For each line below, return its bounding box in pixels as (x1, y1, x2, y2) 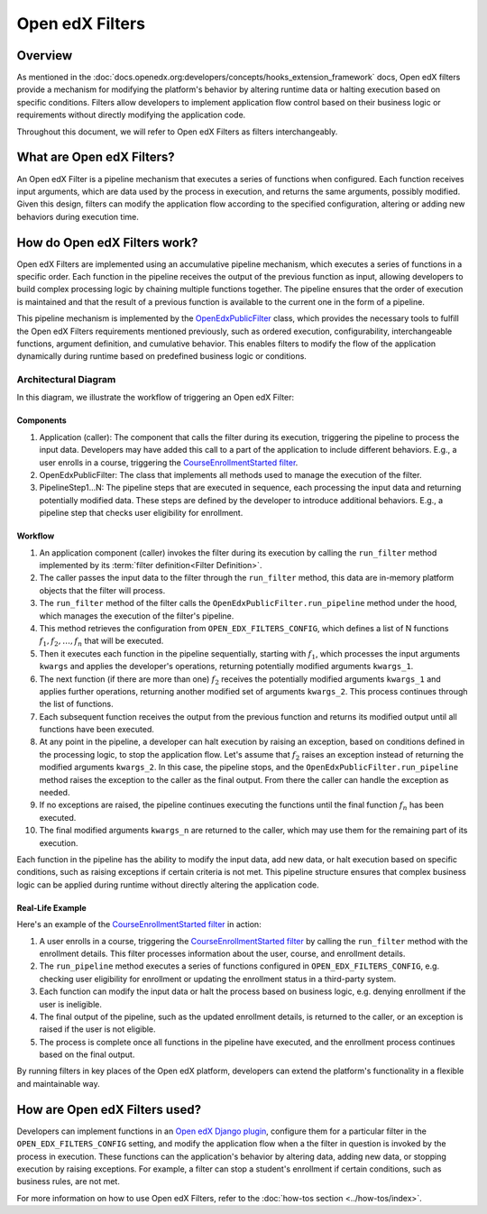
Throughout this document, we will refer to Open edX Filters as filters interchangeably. (16, 126, 338, 137)
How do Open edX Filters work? (16, 235, 198, 250)
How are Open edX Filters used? (16, 1101, 202, 1117)
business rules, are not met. (16, 1176, 121, 1187)
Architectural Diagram (16, 373, 116, 386)
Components (16, 415, 67, 426)
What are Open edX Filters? (16, 150, 175, 165)
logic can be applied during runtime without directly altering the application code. (16, 879, 319, 890)
